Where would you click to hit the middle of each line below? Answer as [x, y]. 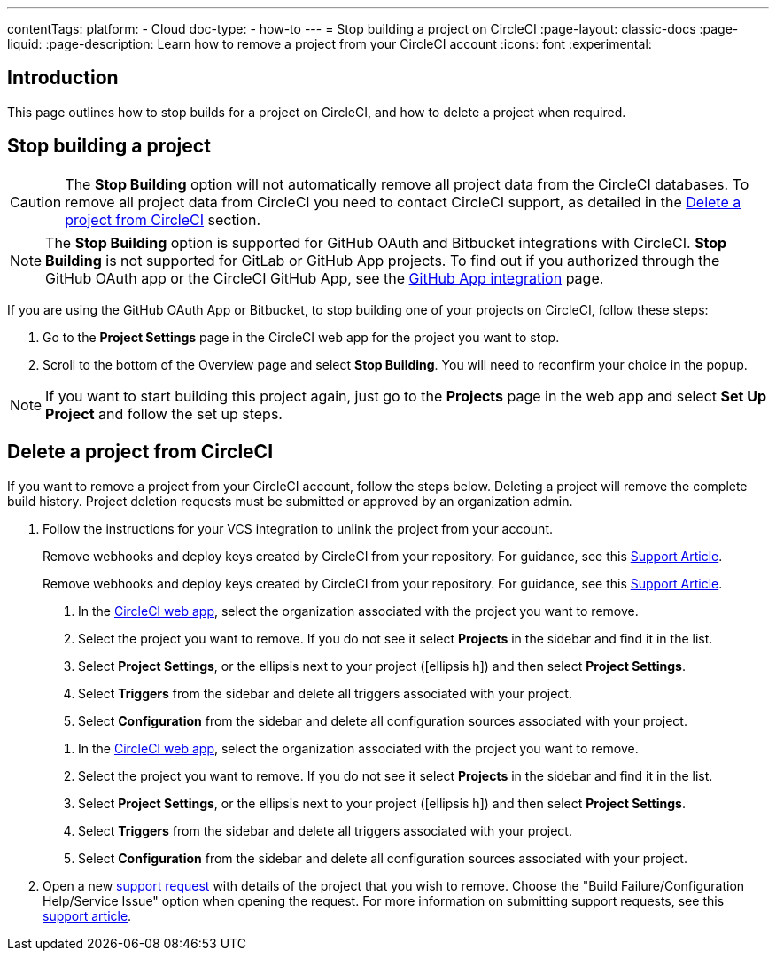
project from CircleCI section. [163, 219]
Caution [36, 202]
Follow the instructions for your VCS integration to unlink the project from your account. [298, 528]
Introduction [63, 78]
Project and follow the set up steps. [164, 413]
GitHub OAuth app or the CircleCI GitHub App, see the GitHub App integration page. [325, 278]
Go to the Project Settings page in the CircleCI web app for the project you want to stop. [301, 337]
